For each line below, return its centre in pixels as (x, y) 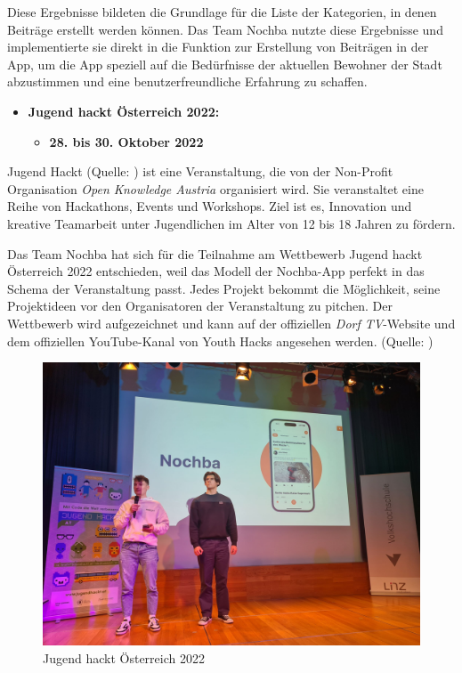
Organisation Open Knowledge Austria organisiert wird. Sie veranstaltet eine (215, 188)
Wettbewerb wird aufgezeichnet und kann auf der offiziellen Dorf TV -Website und (231, 323)
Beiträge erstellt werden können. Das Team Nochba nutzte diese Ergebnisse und (225, 29)
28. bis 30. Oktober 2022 (126, 141)
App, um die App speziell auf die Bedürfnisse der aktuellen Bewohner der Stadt (225, 64)
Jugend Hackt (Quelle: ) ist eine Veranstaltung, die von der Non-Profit (200, 171)
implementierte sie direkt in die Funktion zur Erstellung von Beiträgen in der (218, 47)
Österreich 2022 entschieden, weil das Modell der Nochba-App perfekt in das (216, 271)
